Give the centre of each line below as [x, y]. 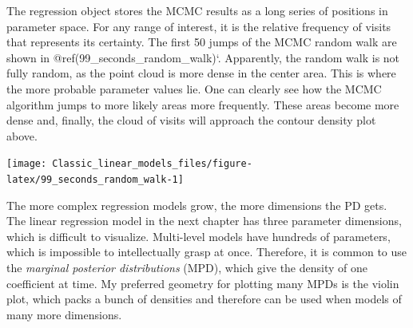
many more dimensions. [64, 314]
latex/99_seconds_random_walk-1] [95, 180]
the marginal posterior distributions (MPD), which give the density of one [187, 268]
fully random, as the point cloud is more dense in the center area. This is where [201, 73]
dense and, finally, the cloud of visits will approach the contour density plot [191, 120]
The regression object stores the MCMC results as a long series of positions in [197, 10]
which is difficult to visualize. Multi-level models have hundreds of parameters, [199, 236]
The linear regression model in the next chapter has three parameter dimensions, [204, 221]
